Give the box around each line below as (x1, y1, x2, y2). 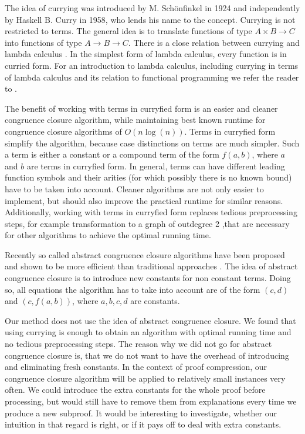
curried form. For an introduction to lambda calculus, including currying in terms (5, 59, 299, 71)
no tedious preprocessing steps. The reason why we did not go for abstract (5, 338, 272, 350)
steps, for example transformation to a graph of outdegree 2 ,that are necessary (5, 217, 290, 229)
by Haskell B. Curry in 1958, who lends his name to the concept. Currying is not (5, 13, 296, 25)
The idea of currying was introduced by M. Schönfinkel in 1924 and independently (5, 2, 300, 14)
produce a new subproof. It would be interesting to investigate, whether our (5, 406, 277, 419)
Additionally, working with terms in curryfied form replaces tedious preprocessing (5, 206, 297, 218)
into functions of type (5, 36, 82, 48)
